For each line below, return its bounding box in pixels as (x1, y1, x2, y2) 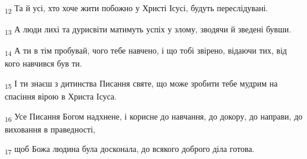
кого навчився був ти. (5, 57, 82, 69)
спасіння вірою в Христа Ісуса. (5, 90, 117, 102)
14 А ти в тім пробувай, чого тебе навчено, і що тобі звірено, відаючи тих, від (5, 44, 287, 58)
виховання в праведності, (5, 122, 95, 135)
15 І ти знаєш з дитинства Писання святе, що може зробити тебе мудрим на (5, 77, 278, 91)
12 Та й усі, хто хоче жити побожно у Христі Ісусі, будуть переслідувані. (5, 2, 268, 15)
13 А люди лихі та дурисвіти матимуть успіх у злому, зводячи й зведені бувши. (5, 23, 292, 37)
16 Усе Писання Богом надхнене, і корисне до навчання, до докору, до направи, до (5, 110, 303, 124)
